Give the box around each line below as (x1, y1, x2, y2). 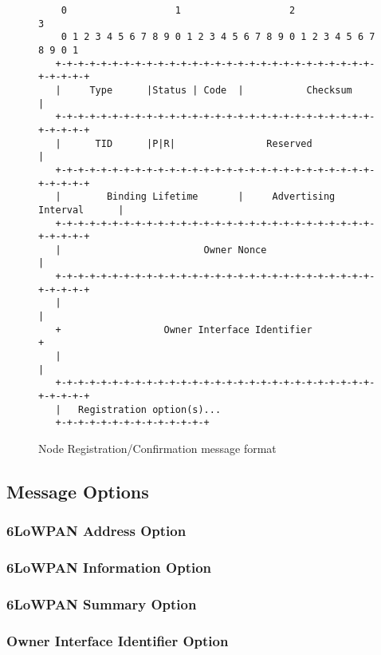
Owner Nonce (203, 244, 267, 256)
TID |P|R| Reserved (95, 137, 312, 149)
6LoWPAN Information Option (6, 558, 212, 578)
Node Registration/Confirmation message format (38, 440, 277, 456)
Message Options (6, 478, 149, 503)
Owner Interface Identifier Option (6, 630, 229, 650)
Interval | (38, 204, 124, 216)
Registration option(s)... (78, 403, 222, 415)
